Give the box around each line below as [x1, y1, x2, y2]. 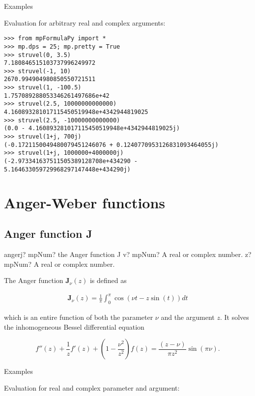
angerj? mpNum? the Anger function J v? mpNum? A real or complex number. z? [4, 249, 252, 259]
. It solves [220, 312, 249, 322]
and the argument [161, 312, 215, 322]
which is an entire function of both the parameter [4, 312, 153, 322]
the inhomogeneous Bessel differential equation [4, 321, 144, 332]
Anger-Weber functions [4, 192, 166, 212]
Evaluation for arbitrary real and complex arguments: [4, 17, 166, 28]
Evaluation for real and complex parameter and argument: [4, 382, 180, 393]
